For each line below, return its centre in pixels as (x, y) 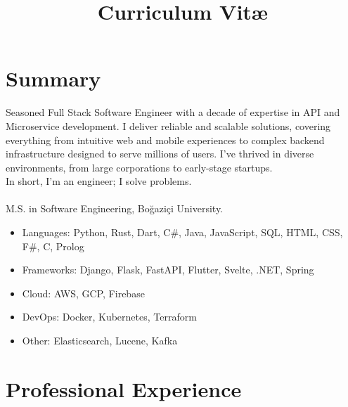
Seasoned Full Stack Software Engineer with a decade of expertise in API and (173, 112)
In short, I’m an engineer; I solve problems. (99, 181)
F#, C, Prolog (53, 246)
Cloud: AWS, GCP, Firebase (83, 293)
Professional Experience (124, 388)
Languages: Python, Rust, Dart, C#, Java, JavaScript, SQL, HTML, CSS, (182, 232)
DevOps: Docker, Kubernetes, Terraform (109, 317)
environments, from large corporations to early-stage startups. (139, 167)
